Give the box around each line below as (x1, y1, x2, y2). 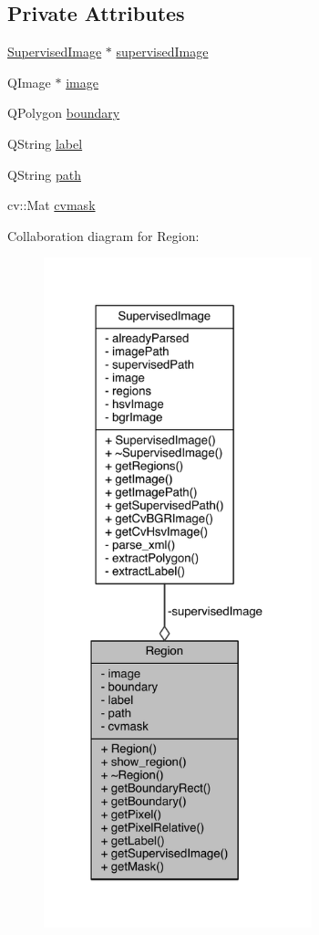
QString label (7, 133, 83, 152)
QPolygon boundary (7, 103, 120, 122)
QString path (7, 164, 81, 184)
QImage (7, 72, 51, 91)
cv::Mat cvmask (7, 195, 96, 215)
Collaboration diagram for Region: (7, 226, 200, 245)
